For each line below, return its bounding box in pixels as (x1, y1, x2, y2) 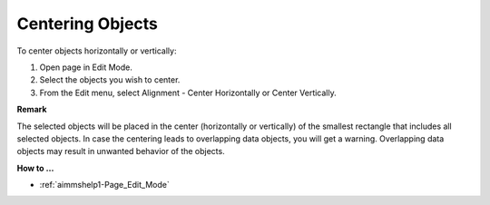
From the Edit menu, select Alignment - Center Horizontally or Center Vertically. (39, 87, 338, 98)
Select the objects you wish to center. (39, 74, 181, 85)
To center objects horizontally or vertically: (16, 45, 177, 56)
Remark (16, 104, 47, 115)
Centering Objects (16, 14, 159, 34)
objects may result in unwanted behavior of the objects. (16, 146, 226, 157)
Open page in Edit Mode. (39, 62, 133, 73)
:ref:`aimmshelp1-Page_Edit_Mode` (39, 180, 170, 190)
